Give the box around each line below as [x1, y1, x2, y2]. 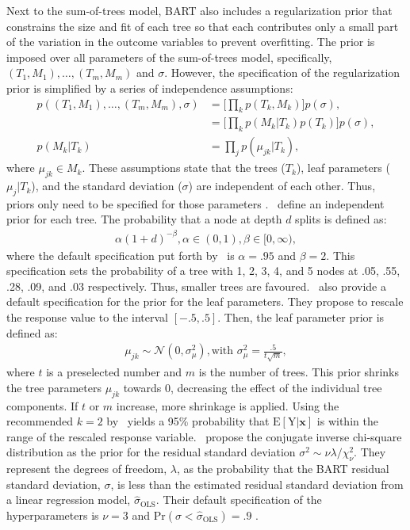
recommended [6, 413, 74, 429]
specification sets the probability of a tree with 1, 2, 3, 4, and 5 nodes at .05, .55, [6, 262, 400, 279]
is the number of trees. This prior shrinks [198, 364, 399, 380]
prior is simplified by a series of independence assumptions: [6, 79, 293, 96]
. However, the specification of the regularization [164, 64, 400, 81]
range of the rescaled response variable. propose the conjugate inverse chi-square [6, 428, 402, 444]
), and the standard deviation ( [31, 177, 182, 194]
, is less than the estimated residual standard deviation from [110, 475, 404, 492]
